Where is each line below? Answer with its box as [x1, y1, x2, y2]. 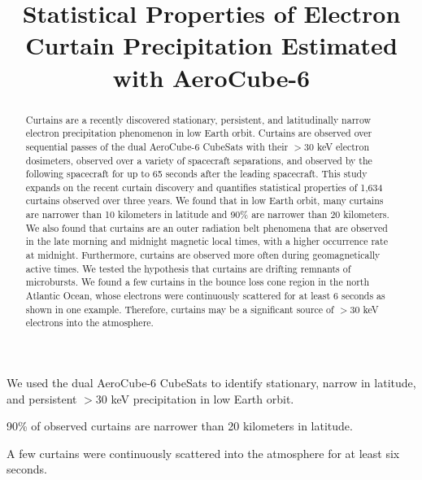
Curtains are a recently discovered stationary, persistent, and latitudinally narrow [25, 112, 372, 126]
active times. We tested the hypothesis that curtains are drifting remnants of [25, 261, 351, 275]
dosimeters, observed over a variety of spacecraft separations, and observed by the [25, 153, 372, 167]
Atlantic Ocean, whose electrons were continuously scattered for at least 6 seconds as [25, 289, 385, 303]
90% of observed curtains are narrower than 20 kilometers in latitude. [7, 417, 353, 434]
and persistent [7, 390, 77, 407]
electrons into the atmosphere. [25, 316, 154, 329]
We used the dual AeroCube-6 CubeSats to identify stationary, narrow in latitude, [7, 374, 416, 391]
